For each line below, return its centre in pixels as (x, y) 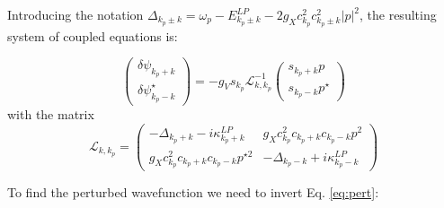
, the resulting (398, 14)
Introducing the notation (75, 14)
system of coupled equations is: (93, 35)
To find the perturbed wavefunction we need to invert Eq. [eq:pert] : (193, 192)
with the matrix (51, 114)
